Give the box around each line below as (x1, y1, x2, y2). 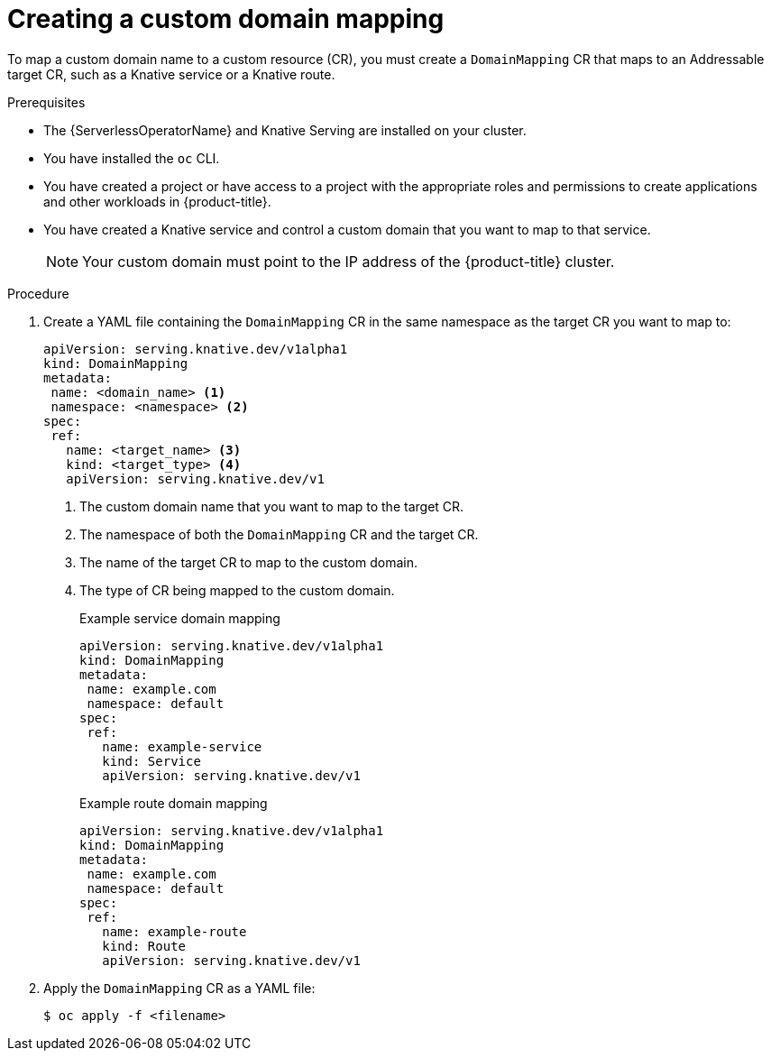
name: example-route (102, 924, 247, 939)
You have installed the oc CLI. (43, 150, 220, 166)
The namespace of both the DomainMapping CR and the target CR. (79, 526, 479, 542)
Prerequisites (7, 94, 86, 110)
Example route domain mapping (79, 795, 268, 811)
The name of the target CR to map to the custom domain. (79, 554, 418, 570)
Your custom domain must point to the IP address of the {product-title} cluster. (82, 252, 615, 271)
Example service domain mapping (79, 610, 280, 626)
